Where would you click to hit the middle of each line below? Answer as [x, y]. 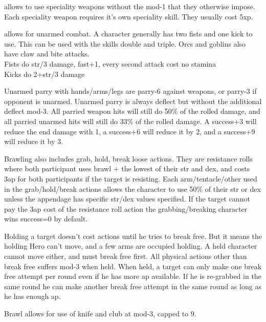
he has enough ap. [32, 296]
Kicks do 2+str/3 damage [45, 74]
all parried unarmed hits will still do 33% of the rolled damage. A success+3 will [130, 121]
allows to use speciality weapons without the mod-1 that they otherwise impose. [130, 6]
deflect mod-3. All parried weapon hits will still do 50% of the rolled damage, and [132, 111]
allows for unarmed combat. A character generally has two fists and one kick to [128, 34]
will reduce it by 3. [34, 141]
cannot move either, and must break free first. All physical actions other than [126, 256]
